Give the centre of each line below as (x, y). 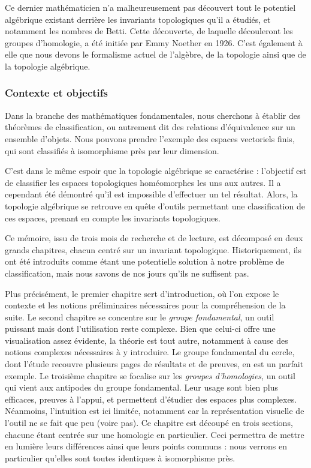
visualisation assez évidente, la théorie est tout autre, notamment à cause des (147, 340)
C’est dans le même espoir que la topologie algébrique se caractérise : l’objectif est (156, 171)
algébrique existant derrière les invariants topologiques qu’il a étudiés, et (138, 19)
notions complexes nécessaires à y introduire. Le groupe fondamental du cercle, (150, 352)
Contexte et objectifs (57, 93)
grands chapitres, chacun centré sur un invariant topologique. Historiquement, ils (153, 249)
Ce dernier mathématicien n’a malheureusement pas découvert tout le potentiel (150, 7)
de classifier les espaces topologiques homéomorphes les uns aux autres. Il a (143, 182)
